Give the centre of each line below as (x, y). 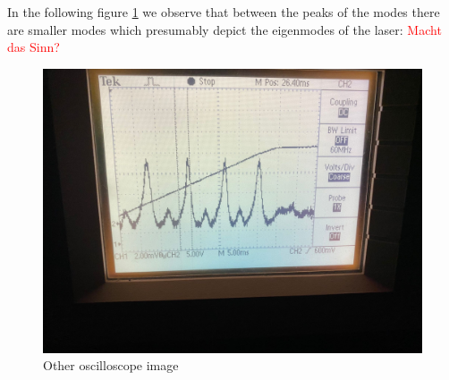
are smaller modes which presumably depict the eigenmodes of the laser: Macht (224, 29)
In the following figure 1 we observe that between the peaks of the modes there (224, 12)
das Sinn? (34, 47)
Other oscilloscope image (111, 365)
